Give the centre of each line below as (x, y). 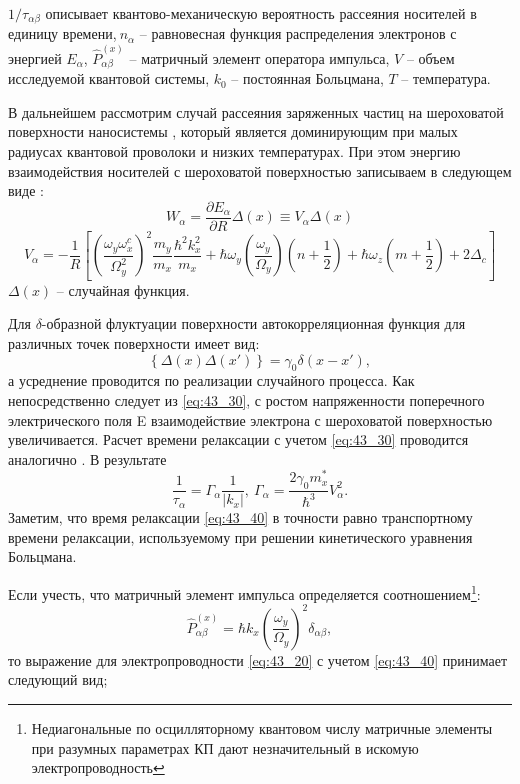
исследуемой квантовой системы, (109, 78)
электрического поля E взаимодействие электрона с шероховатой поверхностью (250, 419)
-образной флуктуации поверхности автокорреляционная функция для (253, 323)
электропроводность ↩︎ (98, 767)
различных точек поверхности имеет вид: (134, 342)
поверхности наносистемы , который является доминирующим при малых (233, 131)
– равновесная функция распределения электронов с (298, 33)
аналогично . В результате (87, 458)
